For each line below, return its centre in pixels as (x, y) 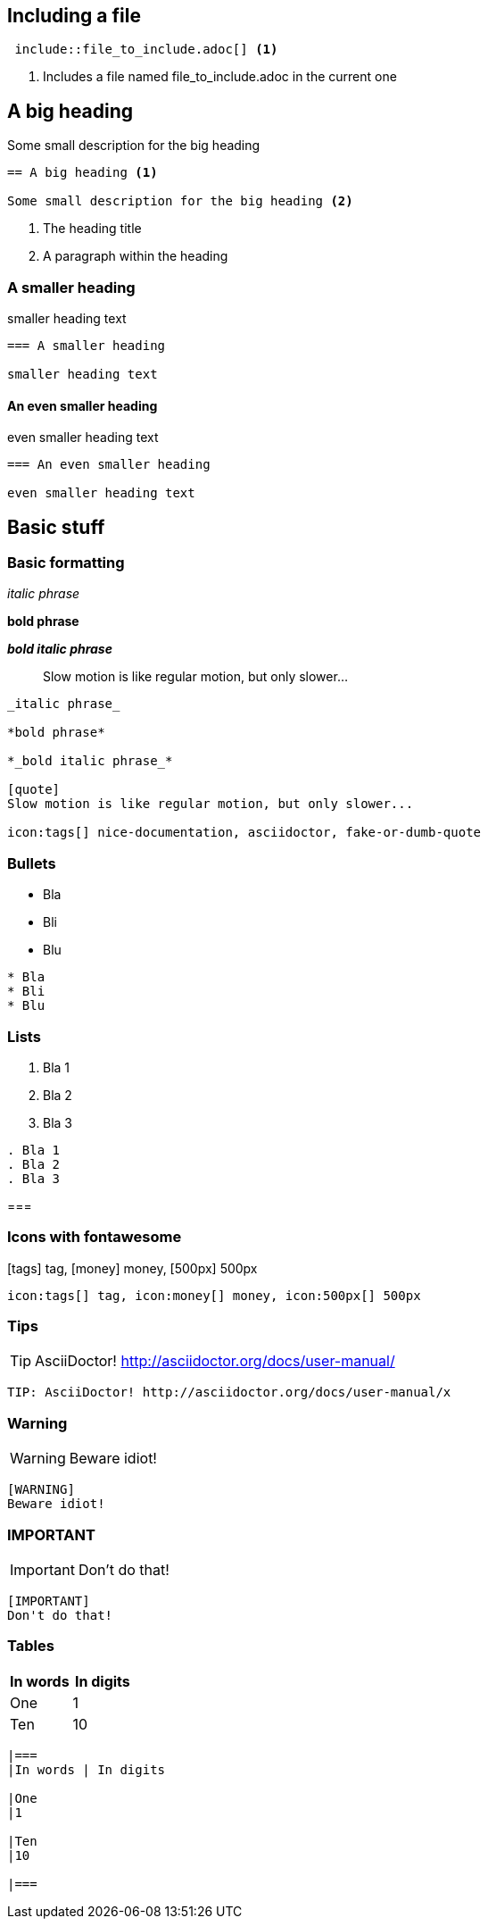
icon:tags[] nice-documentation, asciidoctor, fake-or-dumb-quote (244, 833)
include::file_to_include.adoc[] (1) (146, 50)
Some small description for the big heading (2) (180, 201)
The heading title (92, 229)
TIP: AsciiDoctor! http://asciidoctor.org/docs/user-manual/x (229, 1392)
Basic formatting (66, 563)
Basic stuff (56, 527)
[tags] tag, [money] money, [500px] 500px (132, 1268)
